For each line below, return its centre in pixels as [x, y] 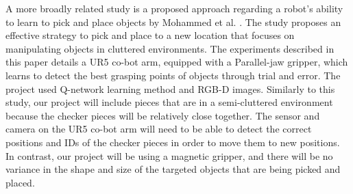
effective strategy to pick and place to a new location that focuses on [150, 35]
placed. [20, 182]
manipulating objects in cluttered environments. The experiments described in [170, 48]
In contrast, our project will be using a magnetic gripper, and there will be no [169, 155]
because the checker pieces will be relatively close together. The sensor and [163, 115]
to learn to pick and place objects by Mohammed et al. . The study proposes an [173, 22]
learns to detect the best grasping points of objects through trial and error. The [173, 75]
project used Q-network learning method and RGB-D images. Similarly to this [170, 88]
